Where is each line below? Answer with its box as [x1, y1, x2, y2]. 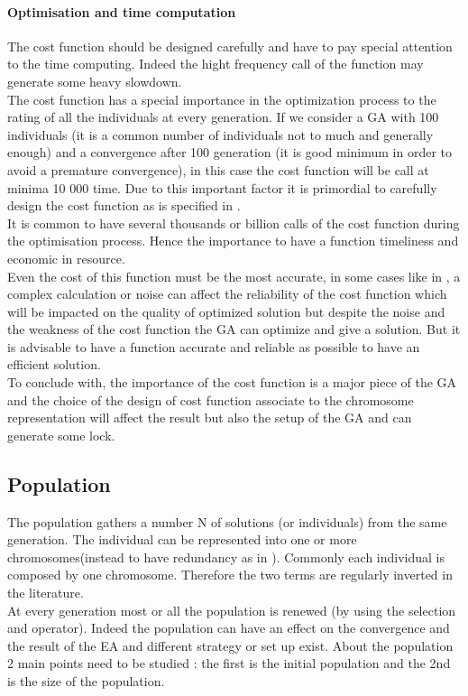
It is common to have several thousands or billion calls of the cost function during [7, 213, 460, 232]
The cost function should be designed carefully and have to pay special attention [7, 36, 453, 55]
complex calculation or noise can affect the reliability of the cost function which [7, 284, 447, 303]
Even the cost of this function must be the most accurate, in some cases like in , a [7, 266, 461, 285]
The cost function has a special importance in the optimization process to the [7, 89, 436, 108]
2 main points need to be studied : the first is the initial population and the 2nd [7, 654, 451, 673]
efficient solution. [7, 355, 101, 374]
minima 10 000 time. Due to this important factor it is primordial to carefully [7, 178, 437, 197]
